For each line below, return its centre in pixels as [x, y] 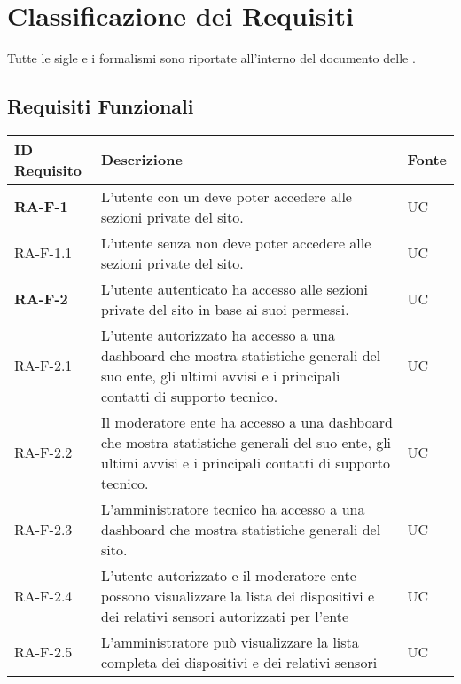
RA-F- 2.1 [43, 366]
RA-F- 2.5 [43, 652]
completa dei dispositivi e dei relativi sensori [239, 662]
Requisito [48, 169]
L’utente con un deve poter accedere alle [227, 196]
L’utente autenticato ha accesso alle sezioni [234, 288]
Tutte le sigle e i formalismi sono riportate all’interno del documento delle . [211, 58]
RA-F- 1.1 [43, 253]
